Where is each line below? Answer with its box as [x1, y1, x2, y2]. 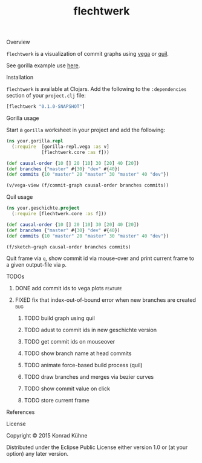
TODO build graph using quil [24, 315, 95, 322]
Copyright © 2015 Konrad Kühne [6, 432, 88, 439]
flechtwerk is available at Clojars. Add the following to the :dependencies [6, 85, 187, 93]
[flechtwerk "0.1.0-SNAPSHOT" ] [6, 104, 85, 110]
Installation [6, 74, 34, 81]
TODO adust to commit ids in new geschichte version [24, 326, 157, 334]
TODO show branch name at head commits [24, 350, 132, 357]
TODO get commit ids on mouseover [24, 338, 116, 345]
